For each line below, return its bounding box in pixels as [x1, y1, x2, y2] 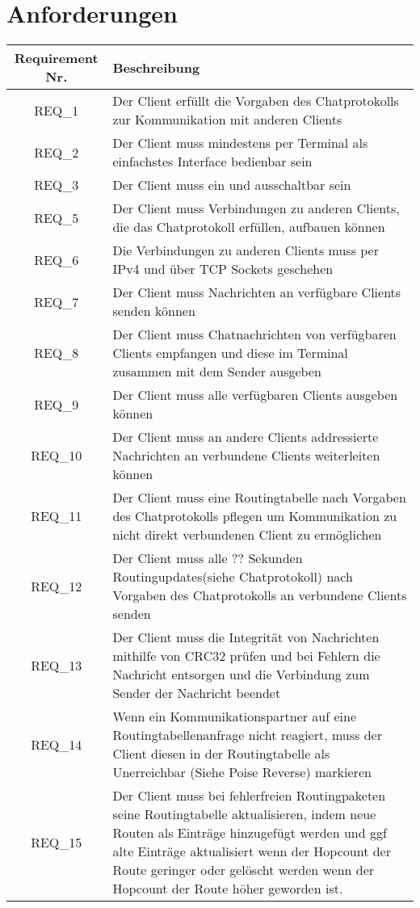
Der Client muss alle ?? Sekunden [112, 549, 303, 568]
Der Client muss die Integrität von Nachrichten [112, 628, 380, 647]
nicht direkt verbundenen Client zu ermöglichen [112, 525, 382, 544]
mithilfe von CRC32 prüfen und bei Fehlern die [112, 646, 380, 666]
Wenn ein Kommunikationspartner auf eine [112, 707, 357, 726]
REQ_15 [31, 832, 82, 851]
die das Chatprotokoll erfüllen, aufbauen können [112, 217, 385, 237]
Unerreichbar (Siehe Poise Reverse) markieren [112, 763, 372, 782]
